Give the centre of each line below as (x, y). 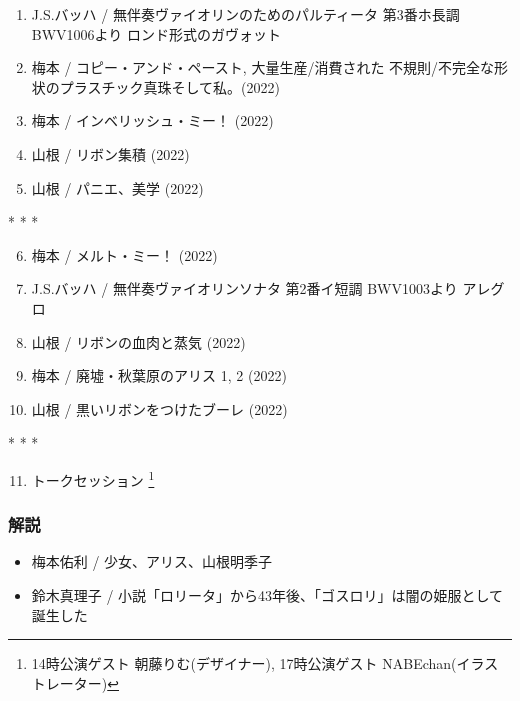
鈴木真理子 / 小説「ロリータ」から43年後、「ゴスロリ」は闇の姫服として (267, 594)
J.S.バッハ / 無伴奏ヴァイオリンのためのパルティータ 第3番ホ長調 (245, 14)
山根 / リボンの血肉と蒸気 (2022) (138, 341)
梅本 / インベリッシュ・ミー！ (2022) (152, 120)
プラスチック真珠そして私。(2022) (169, 86)
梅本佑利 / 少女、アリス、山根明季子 (152, 561)
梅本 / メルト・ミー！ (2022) (124, 254)
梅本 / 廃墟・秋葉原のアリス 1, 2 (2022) (159, 375)
